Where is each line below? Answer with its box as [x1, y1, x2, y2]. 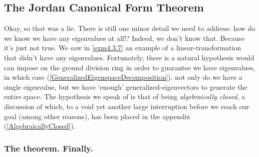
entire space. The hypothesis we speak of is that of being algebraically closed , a [4, 91, 245, 102]
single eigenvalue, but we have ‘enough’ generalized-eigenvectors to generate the [4, 81, 248, 92]
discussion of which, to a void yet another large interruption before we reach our [4, 101, 250, 111]
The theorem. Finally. [4, 142, 93, 154]
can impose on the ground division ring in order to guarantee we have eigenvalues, [4, 62, 256, 72]
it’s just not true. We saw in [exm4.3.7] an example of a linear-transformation [4, 42, 241, 53]
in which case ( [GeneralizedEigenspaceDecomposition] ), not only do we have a [4, 72, 243, 82]
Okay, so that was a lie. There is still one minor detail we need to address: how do [4, 23, 256, 33]
